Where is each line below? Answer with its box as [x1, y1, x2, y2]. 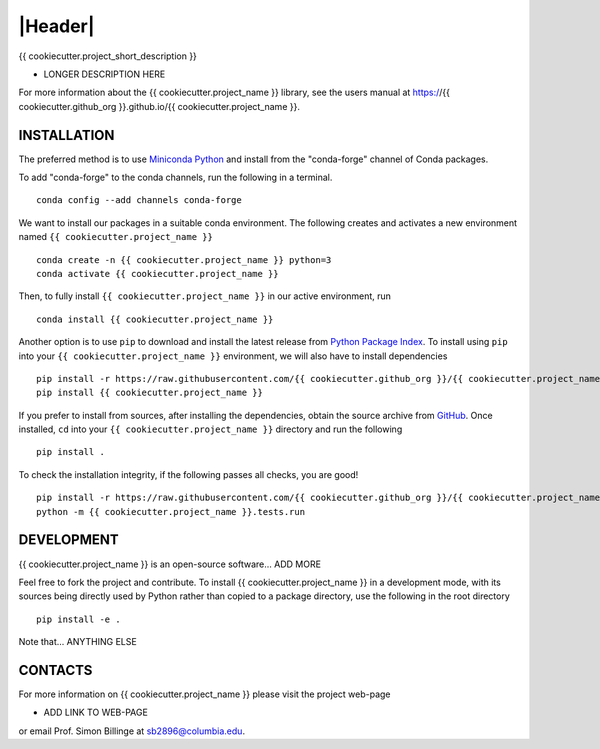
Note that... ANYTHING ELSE [18, 636, 137, 648]
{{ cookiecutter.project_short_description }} [18, 50, 197, 62]
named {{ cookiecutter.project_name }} [18, 231, 214, 243]
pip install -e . [36, 613, 121, 625]
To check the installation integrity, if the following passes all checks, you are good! [18, 468, 359, 480]
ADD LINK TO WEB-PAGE [43, 706, 149, 719]
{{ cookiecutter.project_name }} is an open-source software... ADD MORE [18, 558, 322, 570]
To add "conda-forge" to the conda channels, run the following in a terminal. [18, 171, 333, 184]
